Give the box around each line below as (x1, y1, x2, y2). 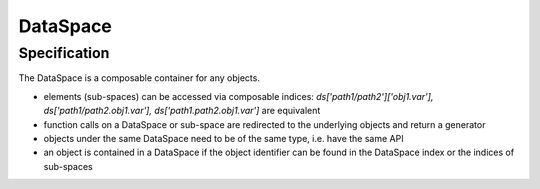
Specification (18, 44, 110, 62)
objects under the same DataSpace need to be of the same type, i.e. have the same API (43, 132, 404, 144)
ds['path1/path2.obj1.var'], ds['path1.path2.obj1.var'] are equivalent (43, 105, 321, 117)
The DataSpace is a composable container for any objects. (18, 72, 260, 84)
